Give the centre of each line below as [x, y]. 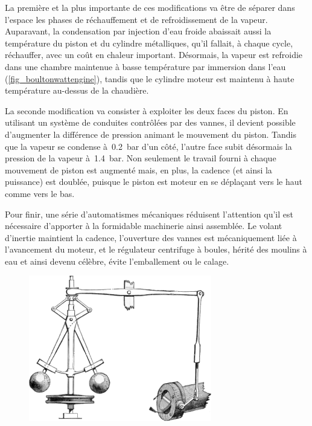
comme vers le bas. [40, 193]
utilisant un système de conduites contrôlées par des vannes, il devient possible [150, 122]
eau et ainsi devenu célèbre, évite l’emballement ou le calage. [117, 261]
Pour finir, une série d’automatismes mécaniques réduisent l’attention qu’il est [149, 214]
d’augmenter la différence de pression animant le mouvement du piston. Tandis [151, 134]
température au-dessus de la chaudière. [77, 90]
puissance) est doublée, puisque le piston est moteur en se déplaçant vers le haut [154, 182]
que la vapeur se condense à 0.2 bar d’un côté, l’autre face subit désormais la [148, 146]
